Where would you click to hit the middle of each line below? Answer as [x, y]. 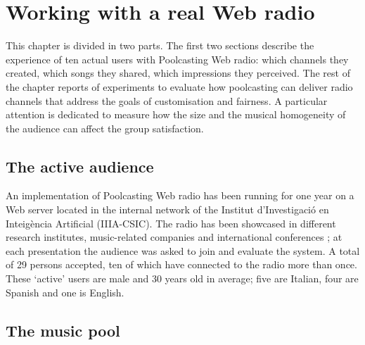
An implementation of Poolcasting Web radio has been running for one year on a [180, 195]
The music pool [63, 330]
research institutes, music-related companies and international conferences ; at [174, 237]
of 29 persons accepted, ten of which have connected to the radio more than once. [181, 264]
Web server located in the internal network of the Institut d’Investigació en [167, 209]
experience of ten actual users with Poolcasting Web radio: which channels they [177, 59]
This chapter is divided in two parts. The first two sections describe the [160, 45]
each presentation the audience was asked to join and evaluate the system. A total [183, 250]
